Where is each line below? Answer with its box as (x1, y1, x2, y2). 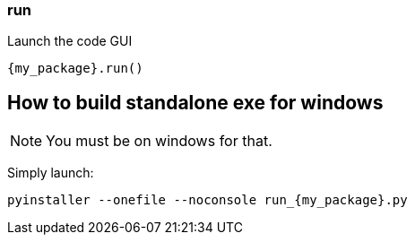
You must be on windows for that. (46, 132, 272, 151)
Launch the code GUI (7, 33, 133, 49)
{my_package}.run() (7, 61, 143, 76)
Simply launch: (7, 165, 94, 181)
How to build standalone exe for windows (7, 91, 384, 114)
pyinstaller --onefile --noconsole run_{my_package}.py (7, 193, 408, 208)
